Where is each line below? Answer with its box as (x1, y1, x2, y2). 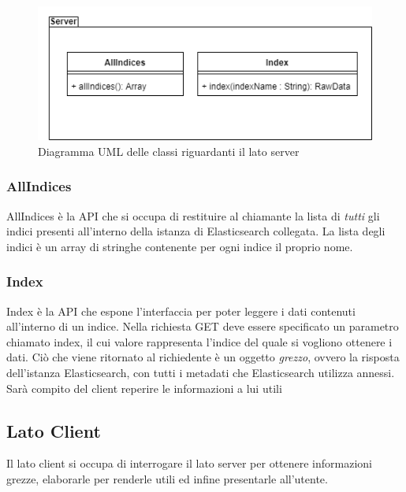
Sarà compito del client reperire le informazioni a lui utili (6, 379, 282, 396)
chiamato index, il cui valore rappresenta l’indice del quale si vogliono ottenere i (6, 333, 393, 350)
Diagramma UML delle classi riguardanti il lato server (38, 142, 300, 159)
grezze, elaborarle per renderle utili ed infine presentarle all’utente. (6, 470, 328, 486)
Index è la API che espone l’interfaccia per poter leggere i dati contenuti (6, 302, 356, 319)
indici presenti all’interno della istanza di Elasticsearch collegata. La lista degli (6, 223, 386, 239)
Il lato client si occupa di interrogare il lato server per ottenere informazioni (6, 455, 373, 472)
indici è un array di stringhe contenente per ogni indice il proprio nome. (6, 238, 353, 254)
